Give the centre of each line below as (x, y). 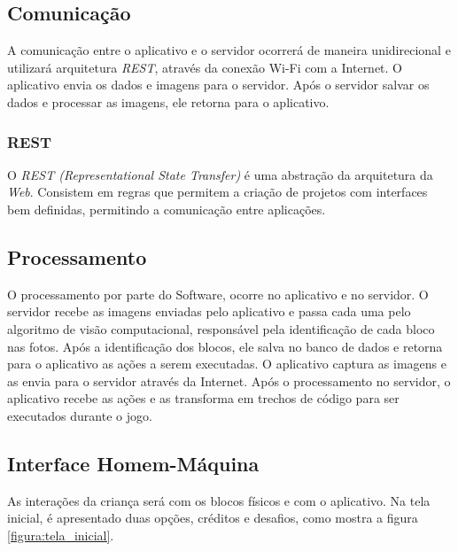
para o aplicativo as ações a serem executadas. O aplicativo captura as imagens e (227, 364)
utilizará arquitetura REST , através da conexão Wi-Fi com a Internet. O (205, 67)
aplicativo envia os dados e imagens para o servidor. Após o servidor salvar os (218, 85)
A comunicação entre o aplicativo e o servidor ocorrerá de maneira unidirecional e (229, 50)
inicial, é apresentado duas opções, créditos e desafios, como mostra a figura (213, 518)
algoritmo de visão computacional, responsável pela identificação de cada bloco (221, 328)
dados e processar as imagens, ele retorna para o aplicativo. (168, 101)
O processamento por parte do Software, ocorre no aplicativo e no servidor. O (218, 294)
